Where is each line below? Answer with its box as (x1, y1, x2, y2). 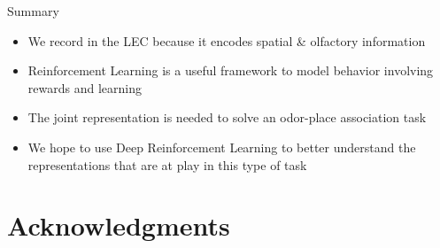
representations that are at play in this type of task (27, 155, 307, 174)
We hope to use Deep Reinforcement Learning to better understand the (27, 137, 416, 156)
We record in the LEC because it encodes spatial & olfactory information (27, 31, 426, 50)
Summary (7, 2, 59, 19)
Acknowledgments (7, 207, 230, 244)
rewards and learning (27, 78, 142, 97)
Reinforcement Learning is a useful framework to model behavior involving (27, 61, 434, 80)
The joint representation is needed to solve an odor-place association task (27, 108, 427, 127)
